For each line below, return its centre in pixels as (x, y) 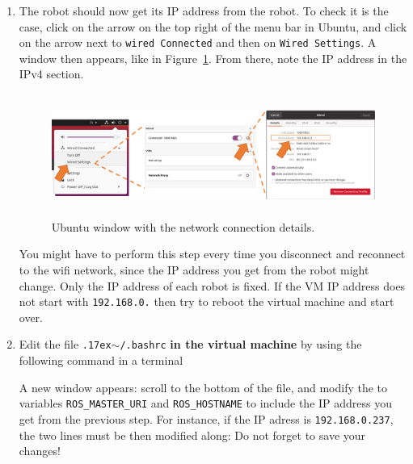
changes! (40, 451)
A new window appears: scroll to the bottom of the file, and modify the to (203, 387)
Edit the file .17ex (65, 344)
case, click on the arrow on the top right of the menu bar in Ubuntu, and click (213, 26)
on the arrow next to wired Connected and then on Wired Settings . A (198, 42)
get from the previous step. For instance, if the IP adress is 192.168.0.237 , (206, 418)
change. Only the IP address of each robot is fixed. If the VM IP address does (212, 285)
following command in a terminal (101, 360)
